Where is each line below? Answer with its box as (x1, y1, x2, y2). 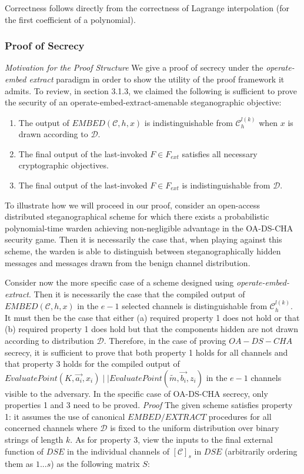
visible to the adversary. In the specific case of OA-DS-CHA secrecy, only (5, 387, 268, 399)
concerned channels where (5, 422, 98, 434)
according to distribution (5, 334, 94, 346)
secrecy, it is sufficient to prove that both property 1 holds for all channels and (5, 346, 288, 358)
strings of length (5, 433, 64, 446)
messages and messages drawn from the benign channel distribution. (5, 256, 250, 269)
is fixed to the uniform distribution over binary (110, 422, 279, 434)
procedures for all (208, 410, 272, 422)
